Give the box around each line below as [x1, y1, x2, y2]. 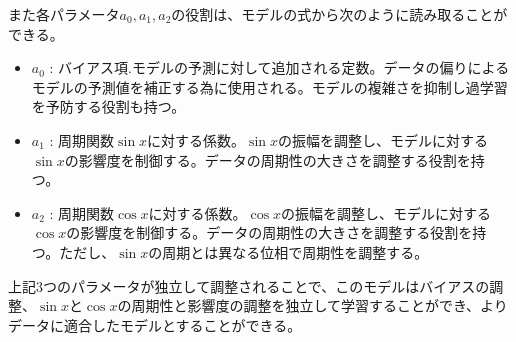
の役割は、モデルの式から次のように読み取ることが [171, 4, 508, 24]
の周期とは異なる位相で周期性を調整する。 [148, 241, 429, 262]
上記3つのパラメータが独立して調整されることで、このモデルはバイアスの [8, 275, 490, 296]
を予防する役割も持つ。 [31, 96, 186, 117]
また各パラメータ [8, 4, 120, 24]
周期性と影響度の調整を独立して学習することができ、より [131, 295, 508, 316]
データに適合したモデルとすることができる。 [8, 314, 302, 335]
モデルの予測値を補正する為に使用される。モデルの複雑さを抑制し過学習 [31, 76, 508, 97]
